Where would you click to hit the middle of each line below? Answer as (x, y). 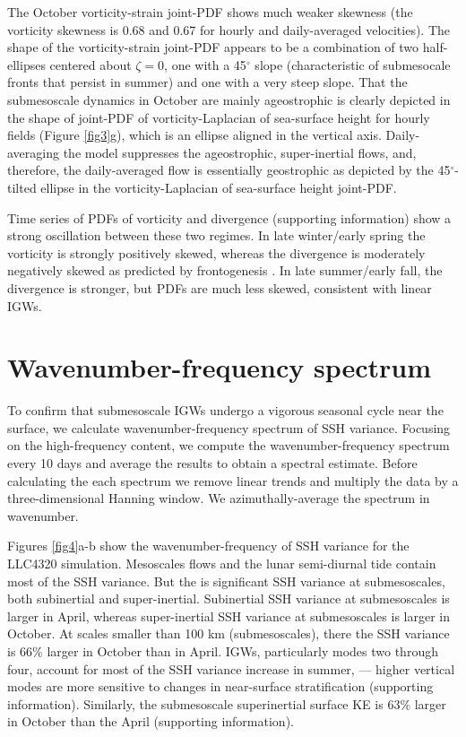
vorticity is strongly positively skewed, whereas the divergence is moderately (216, 252)
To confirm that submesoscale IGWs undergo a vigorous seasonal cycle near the (225, 410)
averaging (33, 152)
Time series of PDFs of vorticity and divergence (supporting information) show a (229, 217)
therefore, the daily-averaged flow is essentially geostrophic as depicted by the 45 (229, 170)
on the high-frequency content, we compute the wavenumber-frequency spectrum (229, 445)
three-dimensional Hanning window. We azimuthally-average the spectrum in (219, 498)
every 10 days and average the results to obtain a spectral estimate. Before (212, 463)
